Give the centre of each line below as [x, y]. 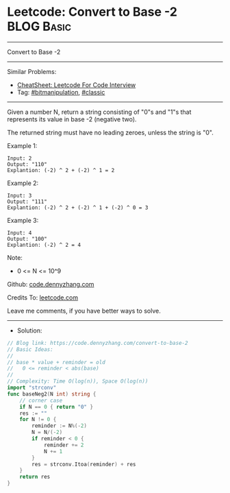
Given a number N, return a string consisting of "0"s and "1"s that [99, 112]
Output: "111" [27, 202]
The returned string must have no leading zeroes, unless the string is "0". [110, 132]
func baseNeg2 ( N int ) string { [52, 394]
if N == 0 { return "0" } [56, 407]
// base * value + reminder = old [56, 362]
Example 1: [22, 145]
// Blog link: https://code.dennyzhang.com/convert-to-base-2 [98, 343]
